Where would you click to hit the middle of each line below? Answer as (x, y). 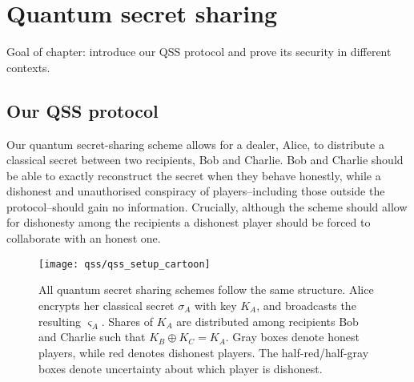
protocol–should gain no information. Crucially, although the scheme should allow (207, 206)
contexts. (28, 67)
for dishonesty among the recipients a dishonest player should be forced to (189, 222)
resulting (60, 321)
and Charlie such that (92, 337)
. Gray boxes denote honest (292, 337)
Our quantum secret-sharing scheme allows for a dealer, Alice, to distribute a (195, 144)
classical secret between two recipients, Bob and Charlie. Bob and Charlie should (205, 160)
